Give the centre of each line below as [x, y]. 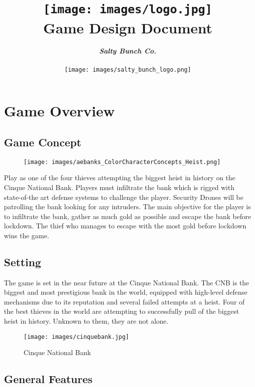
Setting [23, 262]
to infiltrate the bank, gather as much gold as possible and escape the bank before [127, 216]
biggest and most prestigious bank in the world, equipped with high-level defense [126, 292]
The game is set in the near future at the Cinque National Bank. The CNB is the [127, 282]
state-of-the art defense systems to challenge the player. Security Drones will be [124, 197]
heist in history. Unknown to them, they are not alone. [86, 321]
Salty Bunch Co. [128, 51]
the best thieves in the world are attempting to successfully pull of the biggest [122, 311]
